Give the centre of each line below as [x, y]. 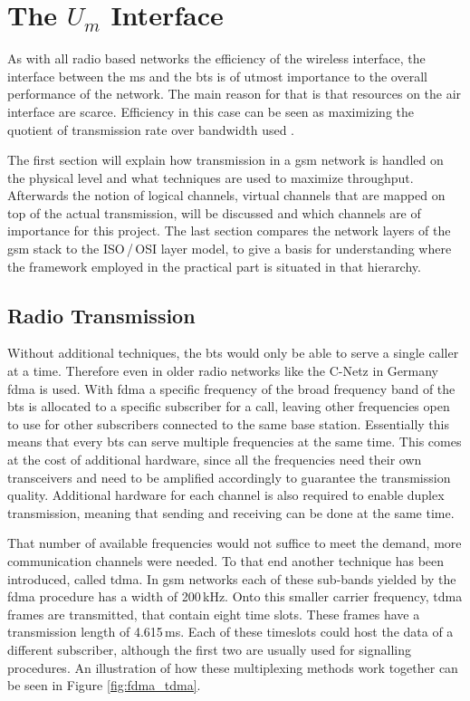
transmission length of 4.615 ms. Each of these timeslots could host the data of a [230, 632]
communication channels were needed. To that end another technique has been [226, 560]
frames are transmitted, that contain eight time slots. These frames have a [214, 614]
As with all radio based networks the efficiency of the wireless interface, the [216, 58]
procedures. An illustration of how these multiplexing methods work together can [233, 667]
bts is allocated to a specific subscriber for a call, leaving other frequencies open [229, 406]
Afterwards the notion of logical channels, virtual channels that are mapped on [226, 195]
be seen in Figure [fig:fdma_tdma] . [104, 685]
